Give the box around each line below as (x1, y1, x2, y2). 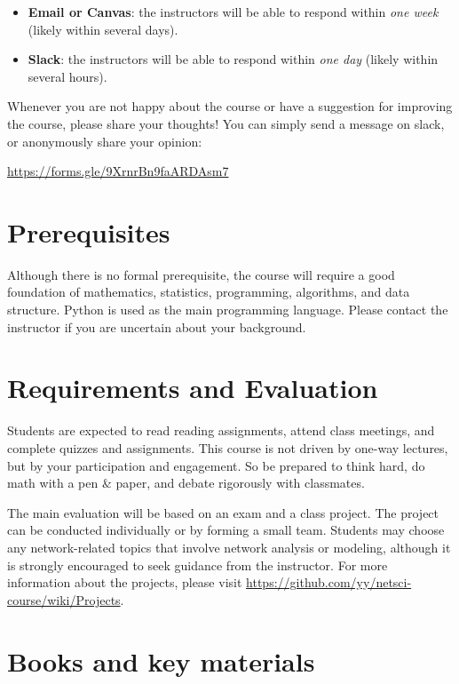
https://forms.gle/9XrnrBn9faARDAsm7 (7, 162, 229, 180)
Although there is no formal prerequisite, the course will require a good (7, 265, 395, 283)
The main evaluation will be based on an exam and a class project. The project (7, 503, 439, 521)
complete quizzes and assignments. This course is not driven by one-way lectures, (7, 438, 448, 457)
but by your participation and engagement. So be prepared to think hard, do (7, 456, 425, 474)
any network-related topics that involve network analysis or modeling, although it (7, 537, 451, 556)
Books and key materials (7, 642, 315, 679)
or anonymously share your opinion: (7, 131, 202, 150)
